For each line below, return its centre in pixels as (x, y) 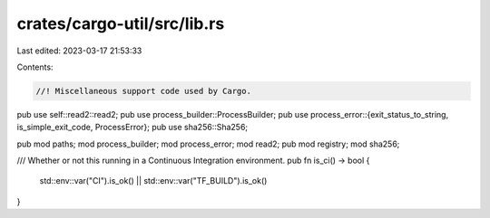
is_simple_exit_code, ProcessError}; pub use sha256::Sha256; (132, 128)
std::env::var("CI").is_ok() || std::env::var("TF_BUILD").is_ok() (153, 181)
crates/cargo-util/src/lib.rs (121, 24)
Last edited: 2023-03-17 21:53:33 (79, 51)
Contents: (35, 67)
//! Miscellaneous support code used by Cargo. (143, 91)
